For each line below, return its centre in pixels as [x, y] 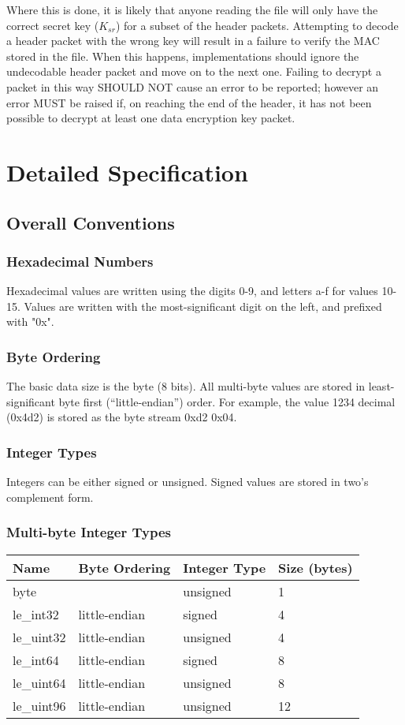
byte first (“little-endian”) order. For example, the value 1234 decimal [227, 401]
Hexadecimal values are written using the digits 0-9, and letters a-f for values [192, 291]
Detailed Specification [127, 172]
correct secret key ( [53, 25]
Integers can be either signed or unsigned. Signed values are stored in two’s [188, 482]
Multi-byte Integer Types [89, 532]
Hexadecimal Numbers [80, 261]
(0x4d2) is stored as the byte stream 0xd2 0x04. [122, 417]
